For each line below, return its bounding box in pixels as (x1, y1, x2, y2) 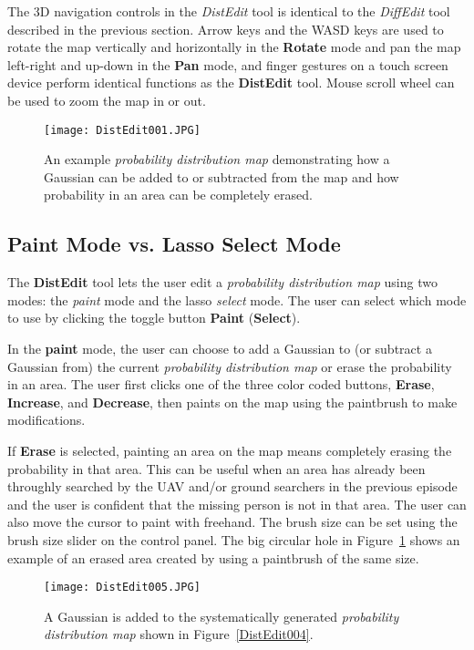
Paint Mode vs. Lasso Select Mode (7, 230, 341, 258)
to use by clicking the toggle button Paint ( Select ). (7, 308, 301, 327)
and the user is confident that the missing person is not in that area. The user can (7, 494, 467, 513)
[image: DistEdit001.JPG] (44, 123, 201, 137)
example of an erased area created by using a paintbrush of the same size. (7, 548, 419, 567)
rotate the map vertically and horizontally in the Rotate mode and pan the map (7, 37, 461, 57)
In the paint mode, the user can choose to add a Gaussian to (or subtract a (7, 338, 432, 357)
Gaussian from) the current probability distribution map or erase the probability (7, 356, 452, 376)
